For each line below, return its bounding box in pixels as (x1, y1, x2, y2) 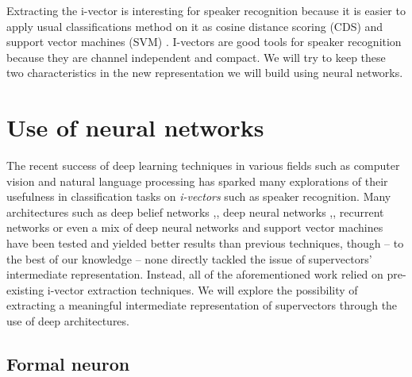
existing (6, 281, 44, 298)
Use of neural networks (6, 111, 264, 144)
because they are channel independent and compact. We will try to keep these (6, 48, 386, 65)
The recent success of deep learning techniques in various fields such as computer (6, 157, 400, 174)
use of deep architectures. (6, 313, 129, 329)
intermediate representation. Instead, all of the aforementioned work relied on (6, 266, 383, 283)
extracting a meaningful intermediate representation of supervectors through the (6, 297, 398, 314)
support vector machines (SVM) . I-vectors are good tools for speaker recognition (6, 33, 402, 50)
